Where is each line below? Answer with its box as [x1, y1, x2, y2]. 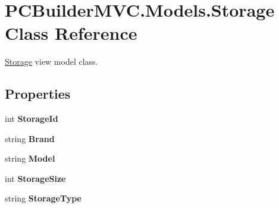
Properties [5, 84, 71, 103]
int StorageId [5, 112, 58, 125]
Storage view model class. [5, 55, 98, 68]
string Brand [5, 132, 55, 144]
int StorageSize [5, 172, 66, 184]
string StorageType [5, 192, 81, 204]
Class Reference [5, 21, 137, 45]
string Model [5, 152, 55, 165]
